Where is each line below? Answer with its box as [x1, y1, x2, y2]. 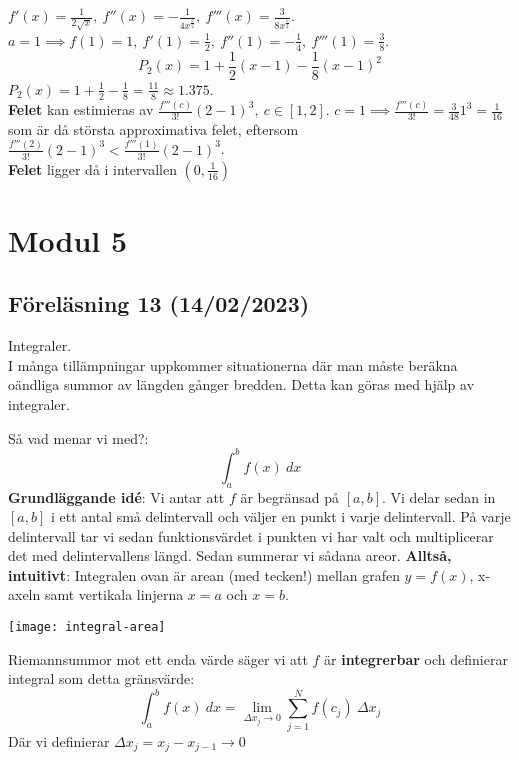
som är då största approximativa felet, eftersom [8, 118, 299, 139]
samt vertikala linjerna [44, 584, 184, 605]
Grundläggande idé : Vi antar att [8, 486, 225, 507]
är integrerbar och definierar [324, 648, 508, 669]
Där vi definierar [8, 730, 110, 751]
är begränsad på [240, 486, 340, 507]
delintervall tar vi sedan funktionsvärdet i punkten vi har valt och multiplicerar [8, 525, 494, 546]
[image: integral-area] [8, 620, 166, 635]
